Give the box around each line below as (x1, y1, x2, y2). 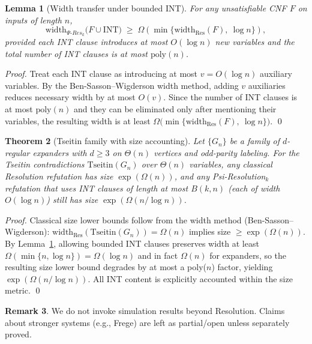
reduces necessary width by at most (5, 91, 136, 103)
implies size (188, 225, 231, 238)
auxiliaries (248, 79, 286, 91)
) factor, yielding (211, 261, 273, 273)
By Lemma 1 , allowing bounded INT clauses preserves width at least (5, 237, 259, 249)
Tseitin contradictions (5, 158, 85, 170)
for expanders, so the (209, 249, 287, 261)
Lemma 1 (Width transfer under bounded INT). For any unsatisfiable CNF (5, 2, 287, 14)
